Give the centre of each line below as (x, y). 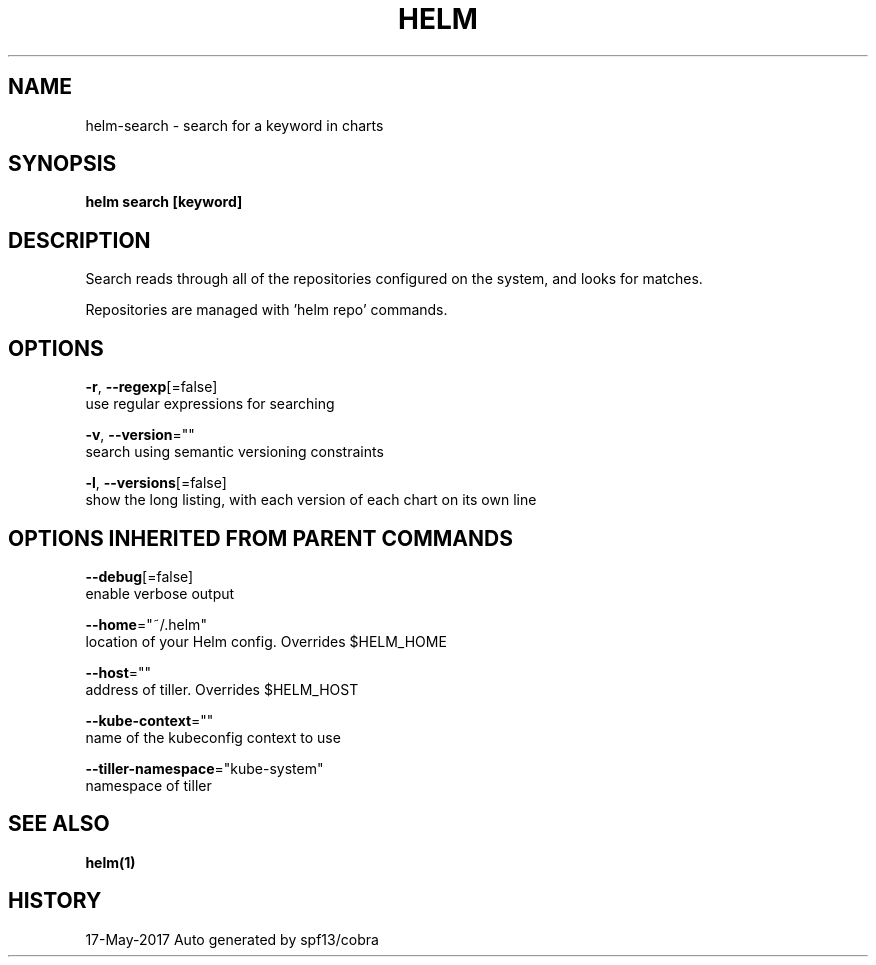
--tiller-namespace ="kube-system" (204, 768)
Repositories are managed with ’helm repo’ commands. (266, 310)
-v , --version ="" (140, 435)
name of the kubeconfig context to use (213, 737)
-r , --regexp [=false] (151, 387)
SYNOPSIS (62, 164)
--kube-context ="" (149, 720)
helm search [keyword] (164, 202)
